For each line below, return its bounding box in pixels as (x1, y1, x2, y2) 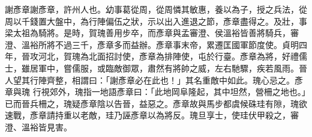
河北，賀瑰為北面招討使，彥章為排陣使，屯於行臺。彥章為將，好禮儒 (38, 50, 307, 62)
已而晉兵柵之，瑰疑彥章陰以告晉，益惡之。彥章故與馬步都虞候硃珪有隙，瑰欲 (5, 97, 307, 109)
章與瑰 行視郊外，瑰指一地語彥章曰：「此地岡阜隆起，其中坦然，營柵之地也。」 (5, 85, 306, 98)
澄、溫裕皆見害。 (5, 120, 72, 133)
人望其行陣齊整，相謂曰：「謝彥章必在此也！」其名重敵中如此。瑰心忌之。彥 (5, 73, 303, 86)
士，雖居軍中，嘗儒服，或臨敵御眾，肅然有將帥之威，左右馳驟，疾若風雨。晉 (5, 61, 307, 74)
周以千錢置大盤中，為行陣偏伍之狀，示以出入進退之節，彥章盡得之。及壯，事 (5, 14, 307, 27)
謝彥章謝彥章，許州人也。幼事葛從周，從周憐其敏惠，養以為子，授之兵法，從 (5, 3, 307, 15)
